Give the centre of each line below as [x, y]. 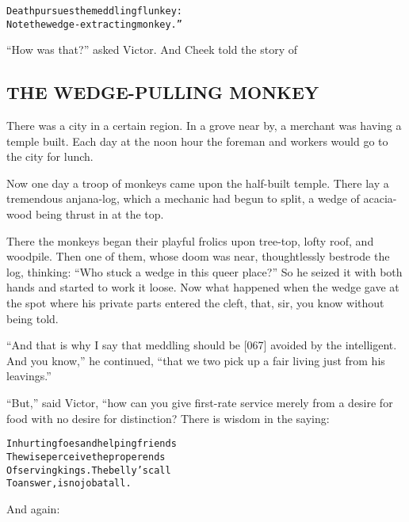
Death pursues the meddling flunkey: [94, 11]
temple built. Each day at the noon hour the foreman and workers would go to [197, 141]
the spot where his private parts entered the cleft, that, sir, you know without [195, 303]
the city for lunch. [50, 156]
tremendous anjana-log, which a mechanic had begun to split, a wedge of [183, 198]
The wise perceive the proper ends [86, 457]
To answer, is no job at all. [69, 484]
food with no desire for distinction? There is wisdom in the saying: [168, 418]
